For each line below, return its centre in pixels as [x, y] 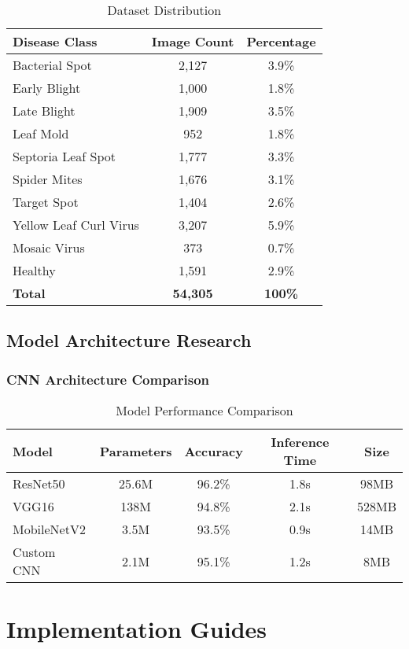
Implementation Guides [137, 629]
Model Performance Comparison [204, 410]
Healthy [34, 270]
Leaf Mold [41, 133]
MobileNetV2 [49, 529]
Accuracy [214, 451]
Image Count [193, 41]
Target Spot [46, 202]
